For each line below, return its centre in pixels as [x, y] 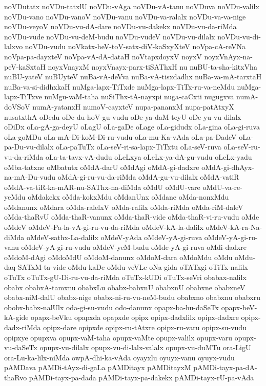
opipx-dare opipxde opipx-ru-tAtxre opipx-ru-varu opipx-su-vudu [145, 327]
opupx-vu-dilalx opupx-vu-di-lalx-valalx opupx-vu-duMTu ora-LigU [145, 347]
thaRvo [16, 377]
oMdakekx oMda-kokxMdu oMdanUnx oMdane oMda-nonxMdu [128, 197]
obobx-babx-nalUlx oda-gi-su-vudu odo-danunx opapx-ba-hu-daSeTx [112, 307]
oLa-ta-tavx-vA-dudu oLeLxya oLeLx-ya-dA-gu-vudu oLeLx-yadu [149, 156]
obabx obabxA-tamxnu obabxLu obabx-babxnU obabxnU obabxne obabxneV [125, 287]
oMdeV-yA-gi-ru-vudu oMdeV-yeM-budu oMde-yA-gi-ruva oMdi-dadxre [134, 247]
